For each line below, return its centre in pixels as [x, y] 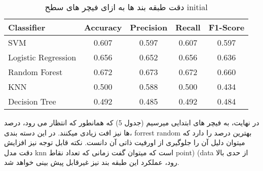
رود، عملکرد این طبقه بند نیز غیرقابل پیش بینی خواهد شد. [92, 162]
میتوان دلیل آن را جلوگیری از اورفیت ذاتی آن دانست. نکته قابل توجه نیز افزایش [125, 142]
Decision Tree [32, 101]
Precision [149, 27]
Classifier [27, 27]
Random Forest [35, 72]
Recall [188, 27]
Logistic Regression [42, 57]
